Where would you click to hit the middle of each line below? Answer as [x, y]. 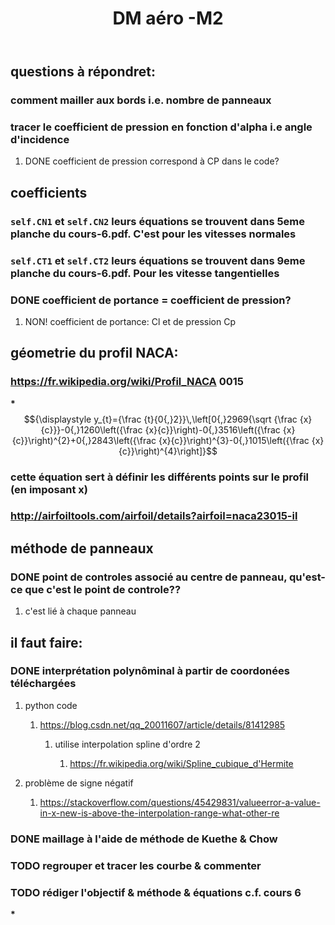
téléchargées [43, 684]
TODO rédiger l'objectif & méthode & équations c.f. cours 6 [156, 892]
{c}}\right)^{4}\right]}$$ [168, 451]
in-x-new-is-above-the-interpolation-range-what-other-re [159, 813]
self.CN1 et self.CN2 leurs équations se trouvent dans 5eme [158, 221]
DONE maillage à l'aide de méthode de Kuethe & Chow [144, 839]
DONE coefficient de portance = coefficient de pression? [151, 300]
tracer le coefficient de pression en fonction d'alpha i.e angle [161, 127]
